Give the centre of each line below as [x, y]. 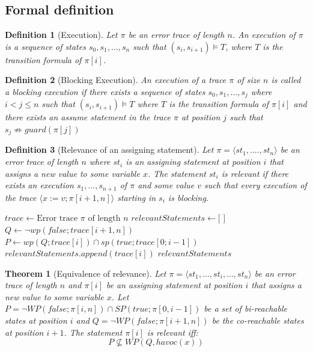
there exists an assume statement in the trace [88, 117]
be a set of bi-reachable [245, 308]
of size [248, 80]
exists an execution [39, 185]
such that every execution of [256, 185]
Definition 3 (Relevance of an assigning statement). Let [109, 150]
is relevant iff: [172, 332]
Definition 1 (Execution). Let [61, 35]
